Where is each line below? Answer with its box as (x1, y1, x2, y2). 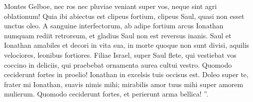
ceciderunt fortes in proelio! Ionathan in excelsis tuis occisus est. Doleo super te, (4, 69, 249, 80)
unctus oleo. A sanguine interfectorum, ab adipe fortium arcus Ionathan (4, 20, 224, 31)
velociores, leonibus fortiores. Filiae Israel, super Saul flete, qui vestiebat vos (4, 49, 237, 60)
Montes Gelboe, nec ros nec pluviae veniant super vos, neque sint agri (4, 1, 217, 11)
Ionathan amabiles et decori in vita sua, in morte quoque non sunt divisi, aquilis (4, 40, 250, 50)
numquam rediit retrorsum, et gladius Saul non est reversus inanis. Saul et (4, 30, 232, 40)
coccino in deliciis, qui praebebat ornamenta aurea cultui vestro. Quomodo (4, 59, 232, 70)
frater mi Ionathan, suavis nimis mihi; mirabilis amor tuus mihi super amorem (4, 79, 244, 89)
